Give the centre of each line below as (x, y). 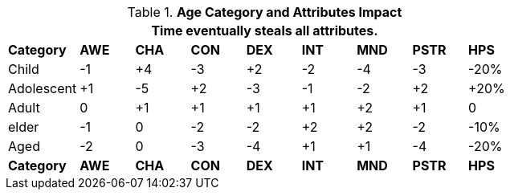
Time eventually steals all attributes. (265, 31)
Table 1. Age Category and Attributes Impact (265, 12)
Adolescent (43, 88)
